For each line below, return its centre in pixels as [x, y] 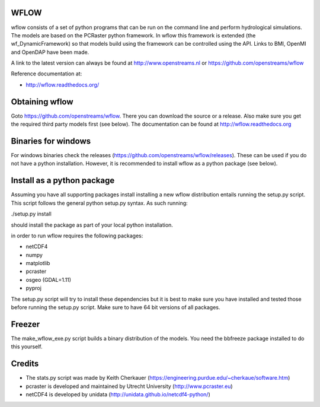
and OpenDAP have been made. [50, 52]
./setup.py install [31, 214]
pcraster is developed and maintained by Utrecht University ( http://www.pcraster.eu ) [129, 386]
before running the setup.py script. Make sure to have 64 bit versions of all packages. [116, 307]
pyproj [33, 288]
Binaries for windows [51, 141]
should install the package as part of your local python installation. [92, 225]
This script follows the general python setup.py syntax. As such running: [99, 203]
